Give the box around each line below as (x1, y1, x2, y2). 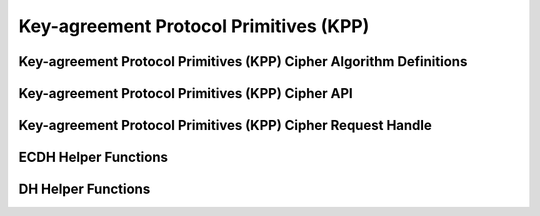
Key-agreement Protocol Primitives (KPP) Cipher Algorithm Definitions (18, 53, 468, 70)
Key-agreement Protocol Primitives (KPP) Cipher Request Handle (18, 117, 432, 134)
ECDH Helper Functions (18, 149, 169, 166)
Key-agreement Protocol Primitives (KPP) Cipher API (18, 85, 354, 102)
